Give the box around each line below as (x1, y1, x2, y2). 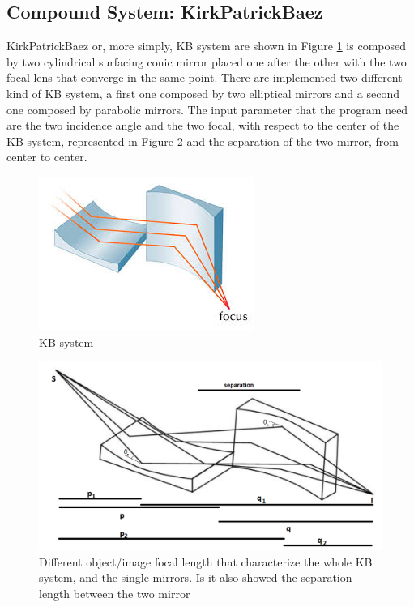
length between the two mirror (39, 585, 190, 602)
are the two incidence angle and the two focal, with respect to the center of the (6, 117, 399, 134)
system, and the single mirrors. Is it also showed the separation (39, 569, 352, 586)
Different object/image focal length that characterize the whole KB (39, 553, 373, 570)
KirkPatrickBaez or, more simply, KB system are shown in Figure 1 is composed (6, 37, 406, 54)
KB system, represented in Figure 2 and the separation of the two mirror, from (6, 132, 399, 149)
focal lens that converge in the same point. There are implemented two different (6, 69, 403, 86)
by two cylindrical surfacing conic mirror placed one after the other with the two (6, 53, 407, 70)
